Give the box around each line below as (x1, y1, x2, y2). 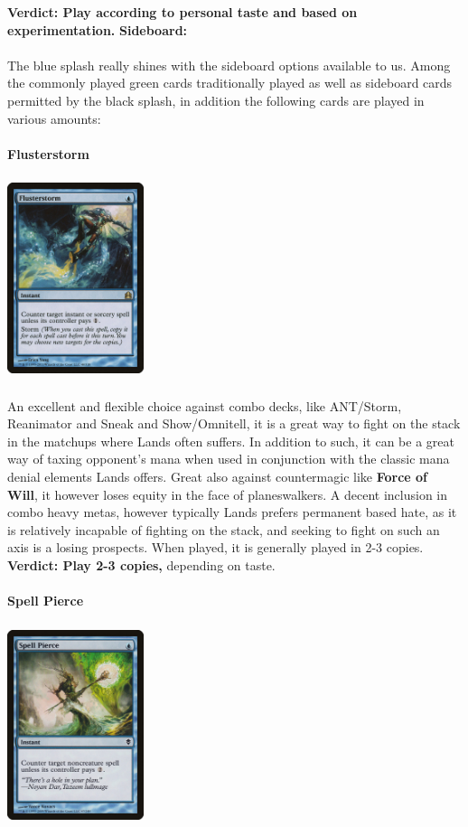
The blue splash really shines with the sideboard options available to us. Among (7, 55, 451, 74)
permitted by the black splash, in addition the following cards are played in (7, 90, 425, 109)
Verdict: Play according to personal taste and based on (7, 3, 358, 21)
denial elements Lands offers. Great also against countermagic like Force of (7, 467, 428, 486)
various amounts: (7, 108, 101, 127)
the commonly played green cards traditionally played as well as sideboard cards (7, 73, 453, 92)
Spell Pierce (7, 591, 84, 610)
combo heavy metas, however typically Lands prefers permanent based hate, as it (7, 503, 457, 522)
